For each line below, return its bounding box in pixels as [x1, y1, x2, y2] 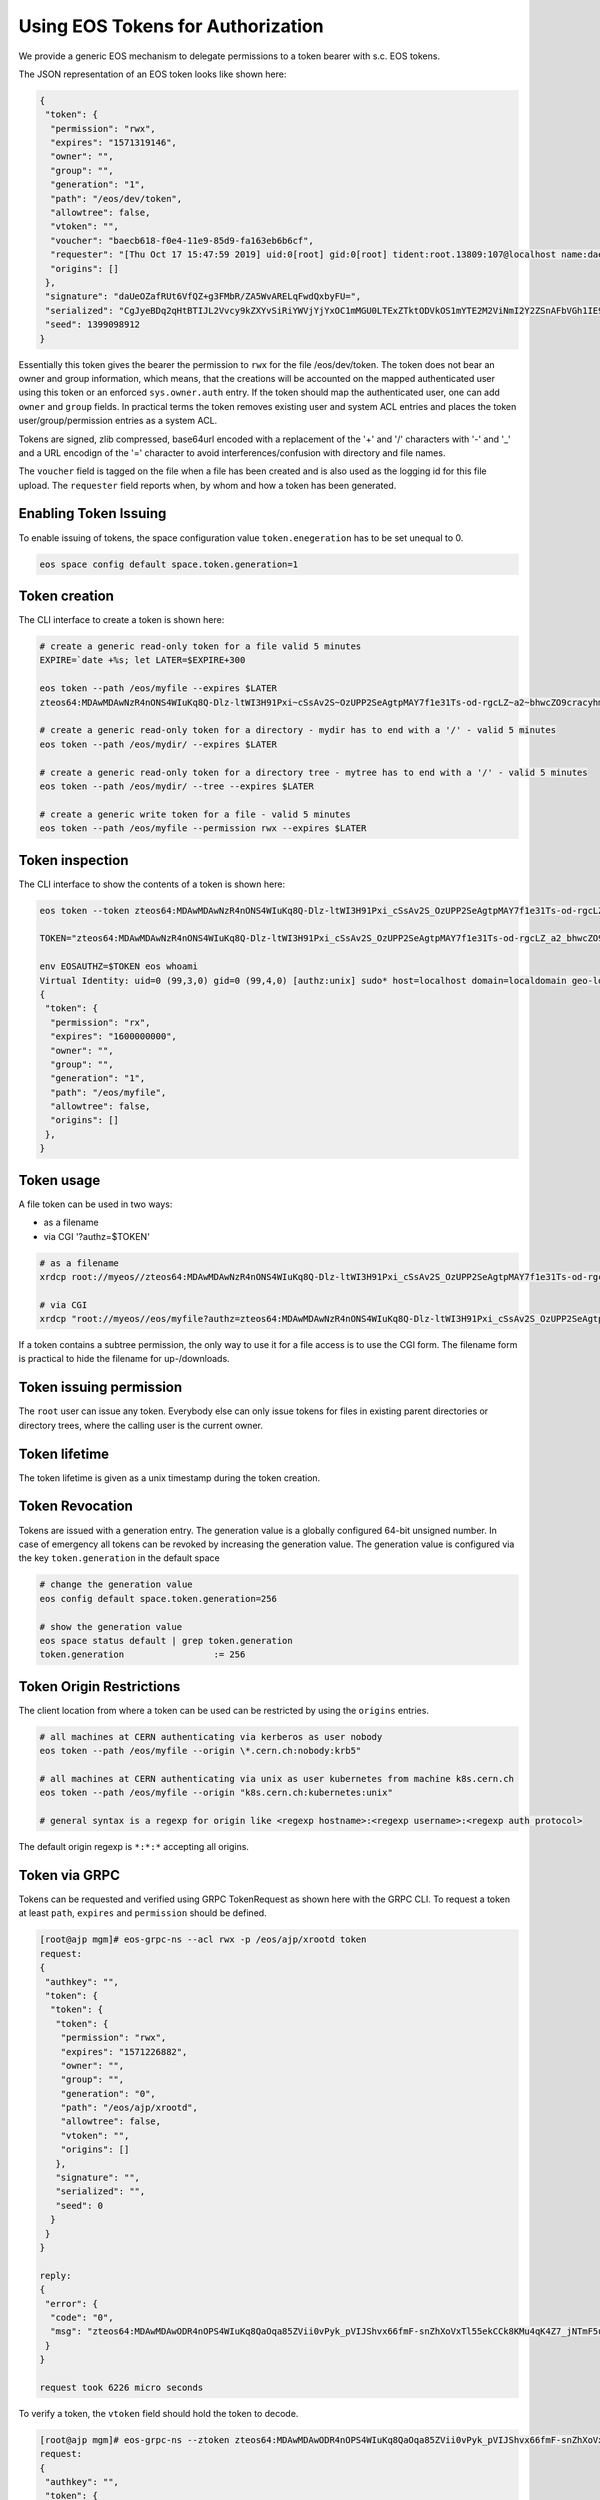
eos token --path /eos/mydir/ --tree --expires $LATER [39, 780, 314, 792]
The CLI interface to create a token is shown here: [18, 614, 225, 626]
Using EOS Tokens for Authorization [18, 15, 324, 37]
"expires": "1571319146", [50, 137, 177, 149]
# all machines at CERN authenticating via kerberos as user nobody [39, 1731, 383, 1742]
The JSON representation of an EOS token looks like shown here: [18, 68, 287, 80]
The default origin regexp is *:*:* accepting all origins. [18, 1841, 250, 1853]
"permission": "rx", [50, 1016, 151, 1028]
